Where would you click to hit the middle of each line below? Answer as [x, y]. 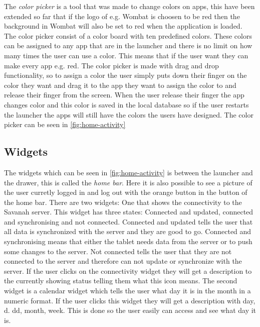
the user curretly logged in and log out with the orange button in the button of [126, 192]
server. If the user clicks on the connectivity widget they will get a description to [128, 270]
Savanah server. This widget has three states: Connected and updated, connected [129, 212]
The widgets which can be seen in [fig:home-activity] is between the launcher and [128, 172]
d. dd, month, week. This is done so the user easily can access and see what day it [130, 310]
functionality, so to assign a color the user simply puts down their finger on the [125, 75]
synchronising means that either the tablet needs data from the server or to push [128, 241]
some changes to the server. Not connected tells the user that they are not [118, 251]
